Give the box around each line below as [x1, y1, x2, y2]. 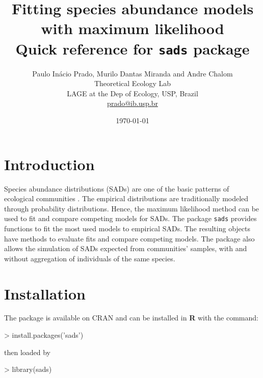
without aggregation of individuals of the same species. [4, 253, 175, 263]
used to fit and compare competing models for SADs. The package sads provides [4, 213, 257, 224]
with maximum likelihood [41, 18, 224, 39]
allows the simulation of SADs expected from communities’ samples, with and [4, 243, 247, 254]
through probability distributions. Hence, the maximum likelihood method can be [4, 203, 259, 213]
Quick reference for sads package [15, 38, 250, 59]
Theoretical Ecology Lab [94, 78, 171, 89]
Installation [4, 283, 86, 304]
